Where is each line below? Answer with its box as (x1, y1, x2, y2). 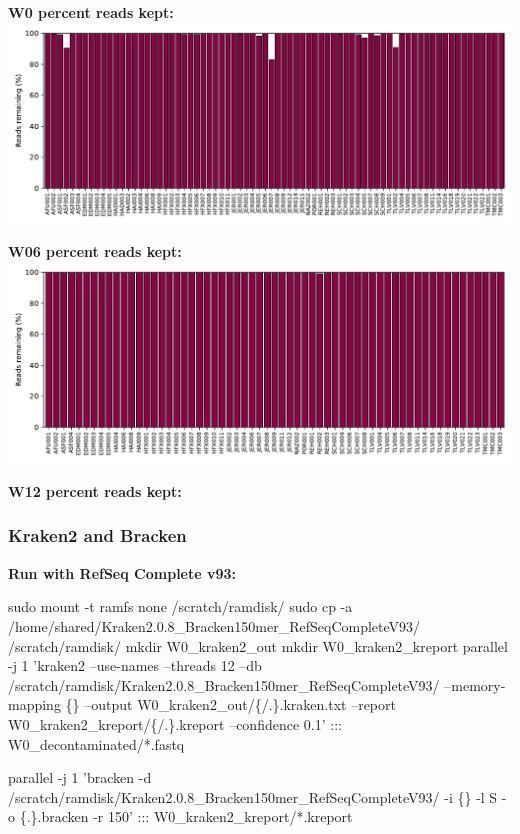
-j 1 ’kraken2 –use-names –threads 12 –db (8, 655, 262, 676)
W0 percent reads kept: (8, 2, 174, 22)
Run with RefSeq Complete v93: (8, 562, 237, 583)
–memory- (444, 674, 506, 695)
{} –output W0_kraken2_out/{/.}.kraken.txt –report (65, 694, 396, 715)
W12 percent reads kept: (8, 480, 182, 501)
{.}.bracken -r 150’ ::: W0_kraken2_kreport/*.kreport (19, 806, 353, 827)
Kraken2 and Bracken (8, 523, 187, 548)
